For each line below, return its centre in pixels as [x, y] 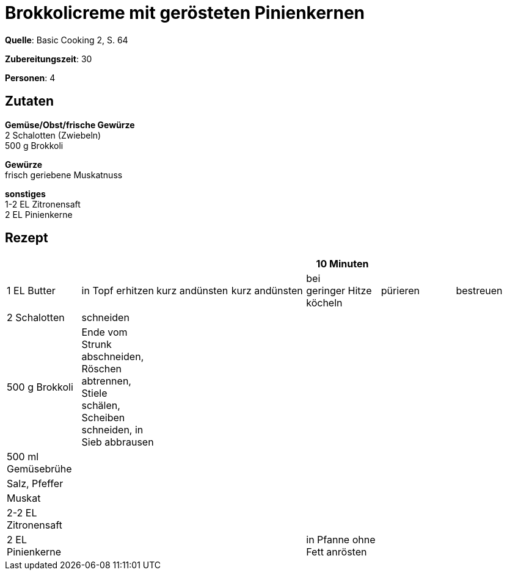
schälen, [101, 406]
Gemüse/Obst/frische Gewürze [70, 125]
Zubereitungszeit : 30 [49, 59]
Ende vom [104, 332]
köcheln [324, 303]
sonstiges [25, 193]
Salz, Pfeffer [35, 484]
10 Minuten [342, 264]
